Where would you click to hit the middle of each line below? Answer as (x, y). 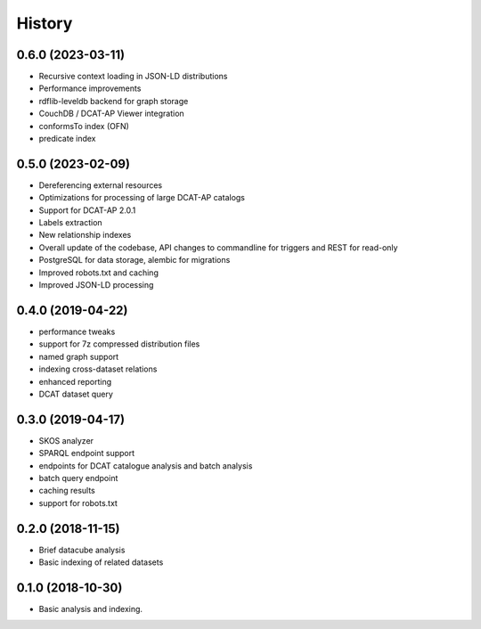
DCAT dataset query (76, 394)
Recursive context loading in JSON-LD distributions (133, 77)
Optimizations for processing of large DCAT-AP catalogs (142, 198)
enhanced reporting (75, 381)
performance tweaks (77, 331)
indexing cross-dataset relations (98, 369)
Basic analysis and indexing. (90, 609)
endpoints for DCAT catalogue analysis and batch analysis (146, 466)
